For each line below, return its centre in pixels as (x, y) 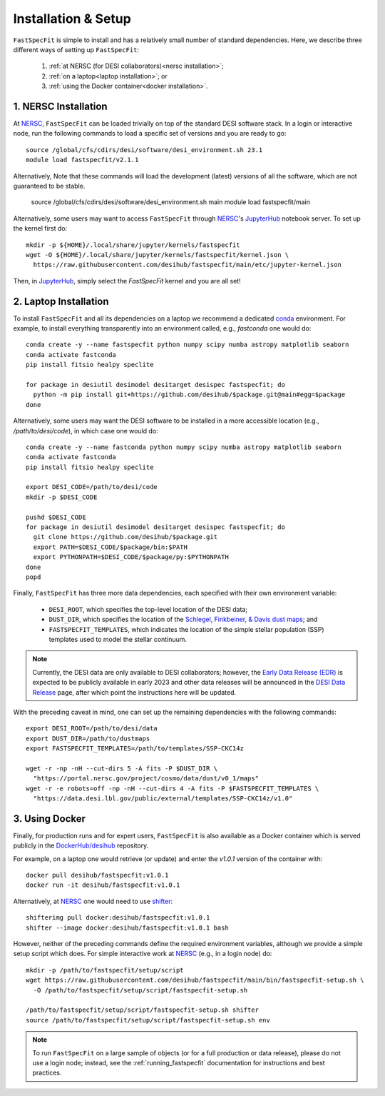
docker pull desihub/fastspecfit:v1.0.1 (97, 875)
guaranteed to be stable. (49, 186)
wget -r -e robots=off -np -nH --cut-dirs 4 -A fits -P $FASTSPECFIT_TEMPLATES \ (173, 788)
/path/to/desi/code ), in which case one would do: (86, 431)
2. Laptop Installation (61, 301)
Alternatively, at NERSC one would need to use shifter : (93, 901)
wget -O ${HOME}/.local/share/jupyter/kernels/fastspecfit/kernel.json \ (158, 255)
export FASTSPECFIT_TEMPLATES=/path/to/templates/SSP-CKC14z (135, 749)
